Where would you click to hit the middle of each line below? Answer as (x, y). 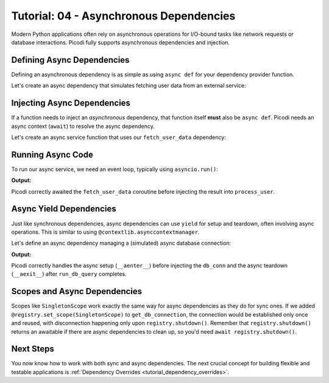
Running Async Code (52, 154)
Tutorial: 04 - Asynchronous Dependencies (123, 16)
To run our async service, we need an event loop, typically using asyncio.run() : (115, 169)
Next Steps (33, 349)
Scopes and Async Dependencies (77, 291)
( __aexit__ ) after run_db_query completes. (69, 274)
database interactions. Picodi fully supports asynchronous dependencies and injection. (121, 42)
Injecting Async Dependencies (71, 103)
